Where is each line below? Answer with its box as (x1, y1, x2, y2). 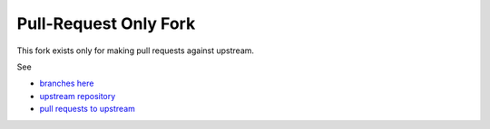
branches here (39, 78, 94, 89)
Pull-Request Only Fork (16, 14, 196, 33)
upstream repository (39, 90, 116, 101)
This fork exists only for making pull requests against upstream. (16, 45, 254, 56)
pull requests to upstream (39, 104, 135, 115)
